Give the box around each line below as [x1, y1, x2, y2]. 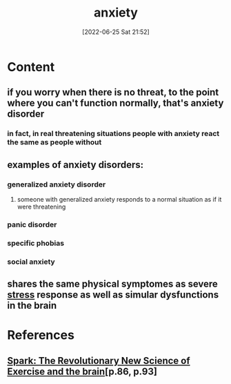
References [7, 327, 74, 343]
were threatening [17, 202, 66, 211]
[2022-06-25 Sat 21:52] [82, 28, 150, 36]
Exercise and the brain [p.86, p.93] [7, 365, 157, 377]
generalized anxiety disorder [7, 180, 106, 189]
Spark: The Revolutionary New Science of [7, 354, 191, 367]
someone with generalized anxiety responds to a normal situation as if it [17, 195, 222, 203]
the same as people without [7, 137, 102, 147]
